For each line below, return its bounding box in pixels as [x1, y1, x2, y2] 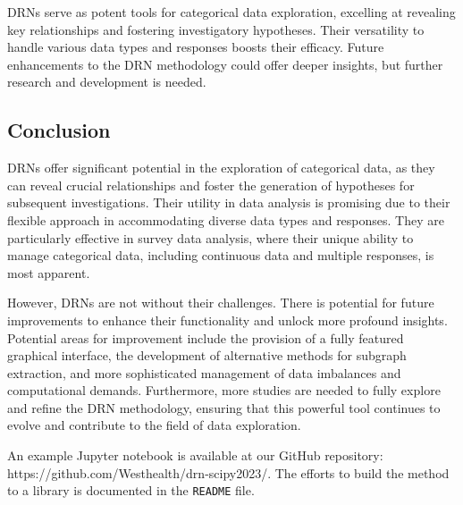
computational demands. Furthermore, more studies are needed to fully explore [7, 381, 441, 400]
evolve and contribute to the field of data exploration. [7, 416, 301, 434]
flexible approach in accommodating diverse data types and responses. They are [7, 210, 444, 229]
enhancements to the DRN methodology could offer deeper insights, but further [7, 55, 443, 73]
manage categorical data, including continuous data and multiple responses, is [7, 246, 434, 265]
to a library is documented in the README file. [7, 481, 255, 500]
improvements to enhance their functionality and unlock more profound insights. [7, 310, 448, 329]
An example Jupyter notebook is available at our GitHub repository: [7, 446, 383, 465]
